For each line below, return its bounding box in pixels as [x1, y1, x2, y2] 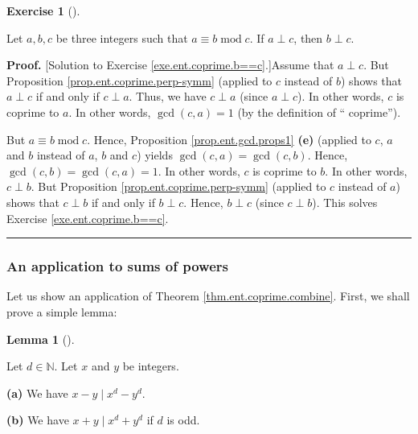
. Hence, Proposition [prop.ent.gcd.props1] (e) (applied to [87, 130, 371, 147]
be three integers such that [55, 29, 188, 46]
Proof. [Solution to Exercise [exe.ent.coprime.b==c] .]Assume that [6, 56, 334, 73]
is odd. [166, 411, 200, 428]
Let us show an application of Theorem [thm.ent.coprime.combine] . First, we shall [6, 287, 410, 304]
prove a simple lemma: [6, 303, 117, 320]
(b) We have [6, 411, 69, 428]
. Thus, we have [129, 88, 207, 105]
